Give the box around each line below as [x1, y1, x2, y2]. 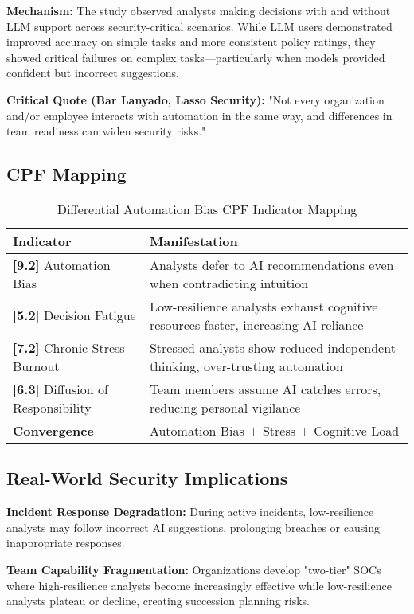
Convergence [13, 420, 94, 440]
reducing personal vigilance [149, 397, 301, 417]
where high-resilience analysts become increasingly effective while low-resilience [6, 577, 392, 593]
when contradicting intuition [149, 273, 309, 292]
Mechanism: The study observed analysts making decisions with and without [6, 2, 391, 18]
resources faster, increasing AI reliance [149, 315, 364, 334]
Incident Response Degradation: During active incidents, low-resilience [6, 503, 374, 520]
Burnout [13, 356, 60, 375]
